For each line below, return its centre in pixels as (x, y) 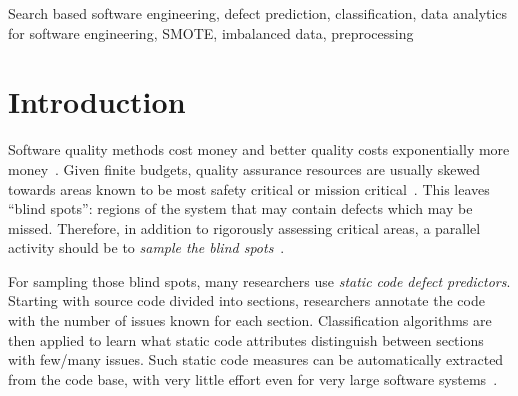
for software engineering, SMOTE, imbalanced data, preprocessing (211, 32)
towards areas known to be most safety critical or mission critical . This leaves (249, 188)
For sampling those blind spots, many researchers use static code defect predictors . (259, 280)
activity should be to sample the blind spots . (146, 247)
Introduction (97, 101)
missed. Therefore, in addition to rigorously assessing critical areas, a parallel (244, 227)
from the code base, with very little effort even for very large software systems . (253, 378)
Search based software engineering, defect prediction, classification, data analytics (258, 13)
